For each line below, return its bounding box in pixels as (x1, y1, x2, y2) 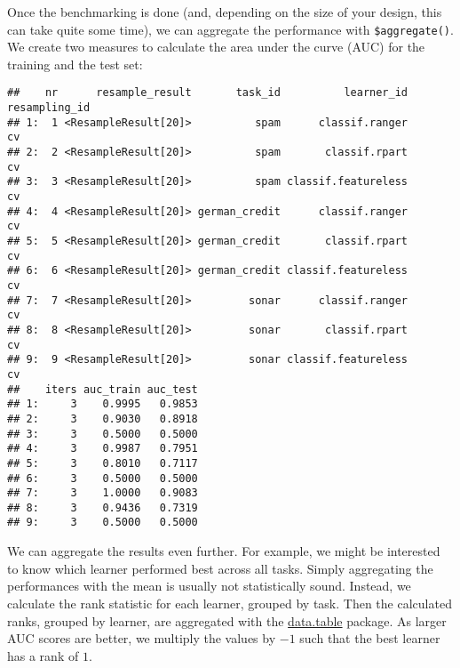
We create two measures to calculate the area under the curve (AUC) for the (7, 37, 425, 56)
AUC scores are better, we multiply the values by (7, 629, 276, 648)
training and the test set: (7, 54, 143, 73)
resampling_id (7, 101, 91, 115)
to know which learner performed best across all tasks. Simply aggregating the (7, 559, 433, 577)
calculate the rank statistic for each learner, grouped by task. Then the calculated (7, 593, 452, 612)
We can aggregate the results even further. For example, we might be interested (7, 542, 440, 560)
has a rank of (7, 646, 79, 664)
